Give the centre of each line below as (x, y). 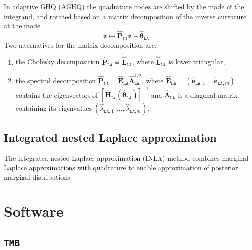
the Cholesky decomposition (57, 62)
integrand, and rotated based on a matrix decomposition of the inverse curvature (125, 16)
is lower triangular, (197, 62)
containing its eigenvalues (54, 108)
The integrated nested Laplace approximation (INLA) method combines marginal (126, 158)
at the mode (22, 26)
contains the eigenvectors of (57, 94)
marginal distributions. (38, 177)
